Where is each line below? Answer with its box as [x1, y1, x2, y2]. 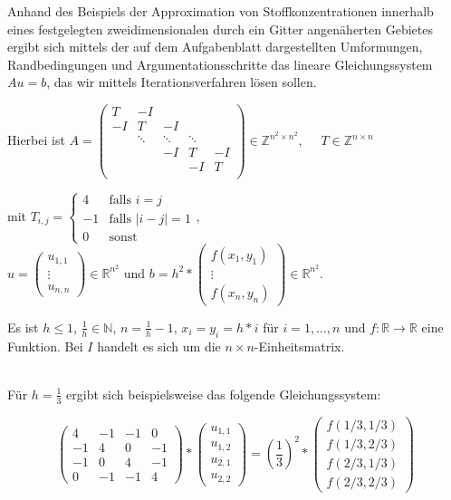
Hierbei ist [7, 130, 65, 149]
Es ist [7, 317, 39, 336]
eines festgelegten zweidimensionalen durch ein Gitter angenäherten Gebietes [7, 19, 433, 38]
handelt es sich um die [97, 336, 221, 355]
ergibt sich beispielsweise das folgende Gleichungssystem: [66, 384, 381, 403]
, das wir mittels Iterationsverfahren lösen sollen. [46, 72, 317, 91]
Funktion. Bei [7, 336, 83, 355]
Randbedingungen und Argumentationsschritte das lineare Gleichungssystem [7, 54, 433, 73]
